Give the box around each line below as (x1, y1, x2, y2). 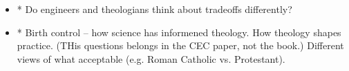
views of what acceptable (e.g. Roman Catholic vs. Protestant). (17, 51, 285, 66)
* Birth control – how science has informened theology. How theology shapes (17, 25, 341, 39)
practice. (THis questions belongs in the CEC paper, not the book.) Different (17, 38, 344, 53)
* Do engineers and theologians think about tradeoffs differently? (17, 2, 292, 16)
